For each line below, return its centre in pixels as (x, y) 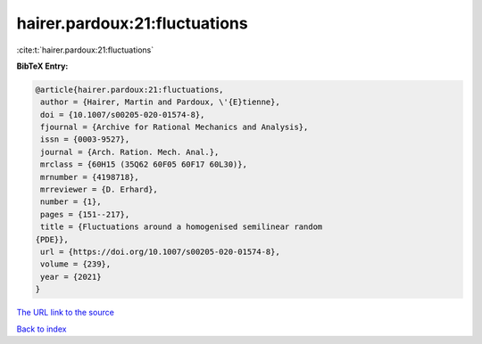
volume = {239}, (76, 264)
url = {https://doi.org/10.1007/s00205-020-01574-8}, (160, 252)
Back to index (42, 329)
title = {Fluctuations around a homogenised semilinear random (182, 227)
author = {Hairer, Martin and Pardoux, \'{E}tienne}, (160, 102)
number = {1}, (71, 202)
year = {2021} (71, 277)
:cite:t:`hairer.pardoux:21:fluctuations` (85, 50)
